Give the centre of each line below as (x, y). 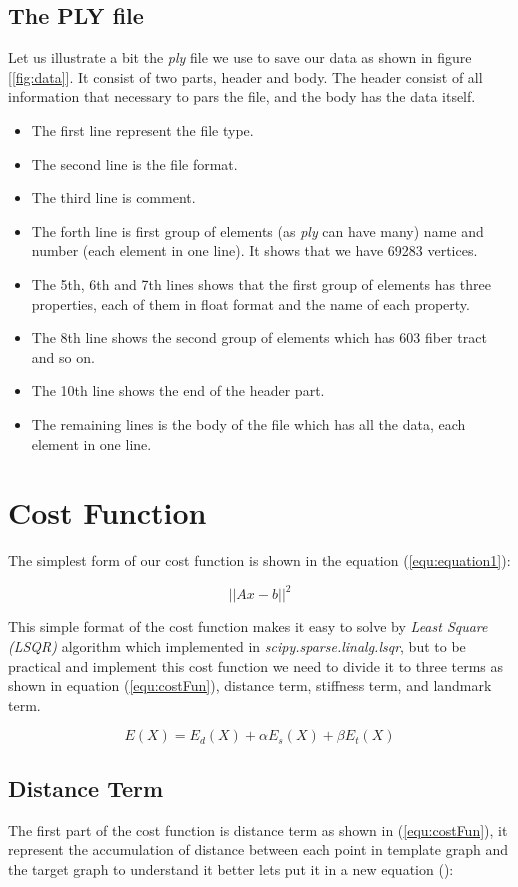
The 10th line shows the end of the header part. (178, 390)
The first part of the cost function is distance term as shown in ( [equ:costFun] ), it (258, 829)
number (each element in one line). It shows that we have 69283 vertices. (254, 250)
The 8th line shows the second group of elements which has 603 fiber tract (259, 337)
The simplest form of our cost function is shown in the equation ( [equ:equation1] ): (259, 560)
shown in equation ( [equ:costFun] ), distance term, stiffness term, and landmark (250, 685)
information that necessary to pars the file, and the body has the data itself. (242, 96)
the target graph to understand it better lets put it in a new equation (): (231, 868)
